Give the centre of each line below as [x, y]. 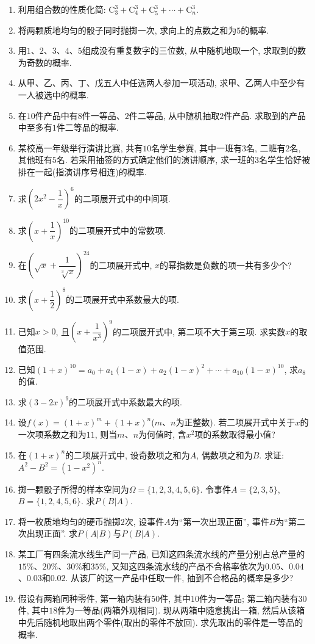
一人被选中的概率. [53, 94]
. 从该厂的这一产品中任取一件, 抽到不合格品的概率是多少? [179, 578]
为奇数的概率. [45, 62]
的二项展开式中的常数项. [118, 230]
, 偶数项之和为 [225, 454]
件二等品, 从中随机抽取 [174, 115]
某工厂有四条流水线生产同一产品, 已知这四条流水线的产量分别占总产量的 [161, 554]
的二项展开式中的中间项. [122, 198]
